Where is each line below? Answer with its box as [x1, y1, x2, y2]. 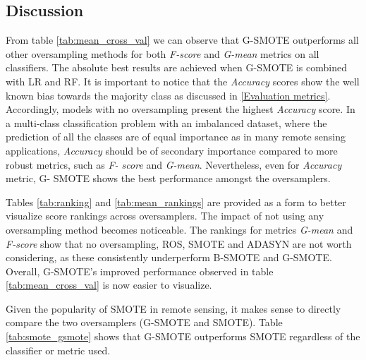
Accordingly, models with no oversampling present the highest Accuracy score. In [6, 102, 355, 116]
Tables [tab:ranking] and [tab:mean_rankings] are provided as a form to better [6, 194, 346, 209]
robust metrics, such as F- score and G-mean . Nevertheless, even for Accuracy [6, 157, 342, 172]
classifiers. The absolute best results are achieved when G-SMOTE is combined [6, 60, 347, 75]
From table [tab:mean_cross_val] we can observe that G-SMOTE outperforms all [6, 32, 359, 47]
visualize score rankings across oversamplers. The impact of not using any [6, 208, 324, 223]
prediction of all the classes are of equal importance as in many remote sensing [6, 129, 346, 144]
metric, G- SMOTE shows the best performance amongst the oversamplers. [6, 171, 331, 186]
